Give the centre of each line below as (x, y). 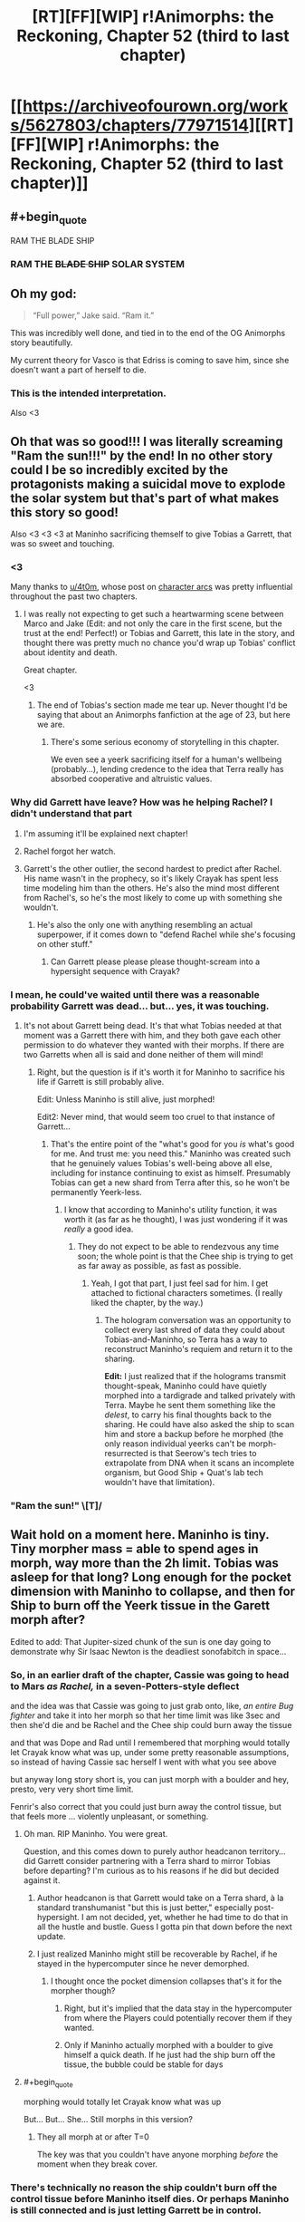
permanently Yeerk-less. (96, 1192)
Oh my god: (44, 293)
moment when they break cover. (97, 2164)
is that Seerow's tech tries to (203, 1453)
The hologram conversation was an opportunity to (198, 1319)
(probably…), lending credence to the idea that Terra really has (167, 769)
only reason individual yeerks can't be (176, 1444)
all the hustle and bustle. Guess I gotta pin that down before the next (164, 1927)
